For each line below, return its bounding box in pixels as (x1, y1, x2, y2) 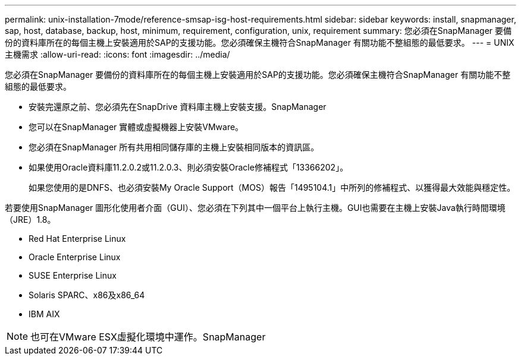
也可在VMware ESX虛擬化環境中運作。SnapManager (30, 331, 266, 343)
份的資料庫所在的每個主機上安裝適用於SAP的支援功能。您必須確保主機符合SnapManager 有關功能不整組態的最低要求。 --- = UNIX (5, 37, 514, 48)
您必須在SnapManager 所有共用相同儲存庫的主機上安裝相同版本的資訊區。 (29, 142, 319, 152)
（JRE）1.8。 (5, 214, 56, 225)
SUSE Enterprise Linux (29, 270, 117, 280)
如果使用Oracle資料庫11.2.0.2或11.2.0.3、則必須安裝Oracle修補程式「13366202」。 (29, 162, 349, 172)
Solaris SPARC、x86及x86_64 (29, 290, 145, 300)
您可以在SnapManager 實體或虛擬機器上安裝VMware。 (29, 122, 244, 132)
